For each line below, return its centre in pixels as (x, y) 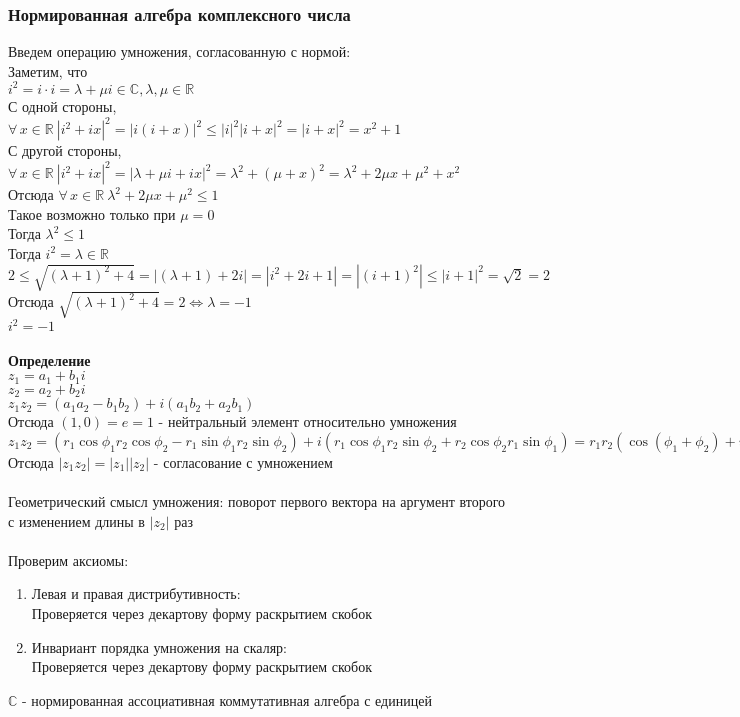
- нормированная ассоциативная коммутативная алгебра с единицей (227, 699)
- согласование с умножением (243, 461)
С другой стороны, (65, 150)
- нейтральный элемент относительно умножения (307, 421)
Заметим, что (48, 70)
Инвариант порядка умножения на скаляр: (159, 646)
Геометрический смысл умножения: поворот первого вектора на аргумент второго (257, 500)
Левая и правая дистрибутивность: (136, 593)
